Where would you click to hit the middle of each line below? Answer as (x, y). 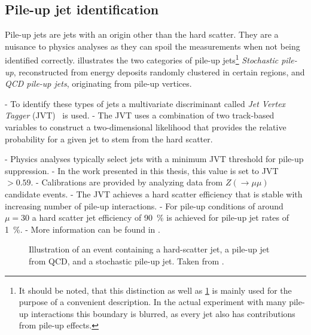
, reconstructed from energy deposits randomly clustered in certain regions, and (159, 71)
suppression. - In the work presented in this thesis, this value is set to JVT (142, 170)
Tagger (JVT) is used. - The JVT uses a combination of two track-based (140, 115)
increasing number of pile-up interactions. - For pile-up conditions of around (144, 205)
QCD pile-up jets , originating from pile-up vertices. (98, 83)
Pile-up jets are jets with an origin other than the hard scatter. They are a (142, 34)
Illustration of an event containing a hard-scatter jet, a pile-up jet (149, 249)
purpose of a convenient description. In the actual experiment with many (153, 302)
